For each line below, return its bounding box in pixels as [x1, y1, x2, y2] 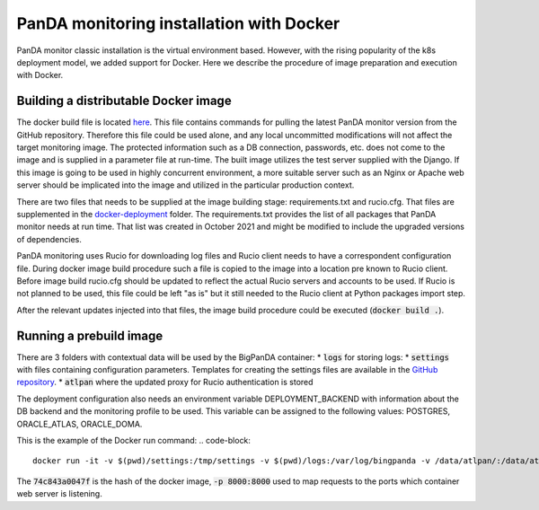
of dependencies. [16, 233, 83, 244]
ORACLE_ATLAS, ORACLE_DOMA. [16, 418, 143, 429]
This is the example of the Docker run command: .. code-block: [16, 435, 252, 445]
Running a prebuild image [16, 328, 163, 343]
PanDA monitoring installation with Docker [16, 13, 340, 33]
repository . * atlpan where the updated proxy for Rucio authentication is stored [16, 377, 314, 388]
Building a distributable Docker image [16, 93, 233, 109]
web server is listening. [16, 488, 102, 499]
